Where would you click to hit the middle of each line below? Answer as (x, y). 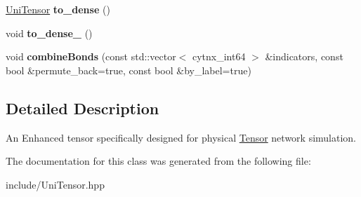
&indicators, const (304, 56)
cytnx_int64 (219, 56)
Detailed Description (83, 108)
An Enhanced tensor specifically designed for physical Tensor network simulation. (181, 137)
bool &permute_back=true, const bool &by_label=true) (129, 70)
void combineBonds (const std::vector (91, 56)
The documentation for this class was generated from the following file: (158, 161)
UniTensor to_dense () (58, 9)
